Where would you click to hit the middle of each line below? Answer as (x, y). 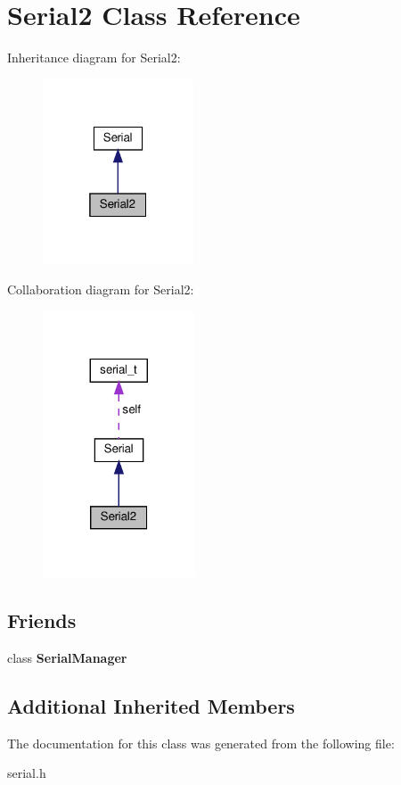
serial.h (27, 773)
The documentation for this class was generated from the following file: (201, 743)
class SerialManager (67, 657)
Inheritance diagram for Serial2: (94, 58)
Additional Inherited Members (151, 705)
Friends (42, 620)
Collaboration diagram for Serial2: (101, 289)
